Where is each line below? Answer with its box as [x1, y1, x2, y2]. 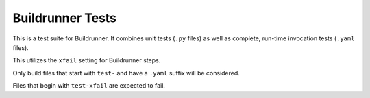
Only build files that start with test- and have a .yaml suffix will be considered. [12, 69, 240, 77]
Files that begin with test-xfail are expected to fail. [12, 82, 166, 90]
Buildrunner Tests [12, 10, 116, 25]
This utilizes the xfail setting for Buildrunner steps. [12, 56, 161, 64]
